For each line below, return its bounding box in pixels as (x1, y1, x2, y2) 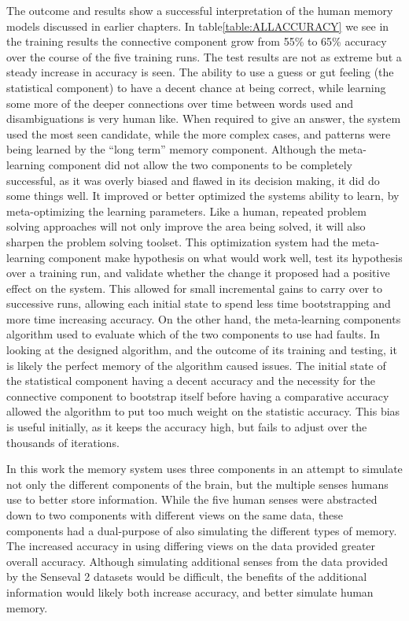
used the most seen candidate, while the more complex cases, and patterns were (6, 125, 391, 142)
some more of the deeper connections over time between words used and (6, 94, 353, 111)
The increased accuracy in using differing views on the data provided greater (6, 538, 376, 554)
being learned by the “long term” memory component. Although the (6, 141, 336, 157)
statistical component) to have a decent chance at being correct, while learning (6, 79, 386, 95)
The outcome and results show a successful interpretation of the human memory (6, 2, 393, 18)
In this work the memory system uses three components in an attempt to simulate (6, 460, 403, 477)
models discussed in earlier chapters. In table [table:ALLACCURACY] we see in (6, 17, 389, 34)
